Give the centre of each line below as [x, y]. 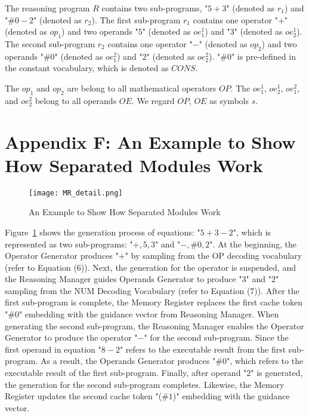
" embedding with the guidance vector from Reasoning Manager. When [149, 314]
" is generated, [277, 373]
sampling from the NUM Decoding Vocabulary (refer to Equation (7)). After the [152, 290]
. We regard [153, 100]
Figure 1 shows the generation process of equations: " [103, 232]
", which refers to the [265, 361]
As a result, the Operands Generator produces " [128, 361]
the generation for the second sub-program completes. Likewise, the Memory [145, 384]
